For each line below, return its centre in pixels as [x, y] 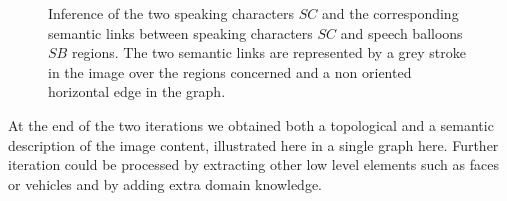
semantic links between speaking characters [180, 32]
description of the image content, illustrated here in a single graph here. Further [253, 144]
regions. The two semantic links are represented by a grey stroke [269, 52]
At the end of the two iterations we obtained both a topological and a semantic [251, 124]
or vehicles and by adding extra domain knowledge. [165, 183]
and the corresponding [390, 13]
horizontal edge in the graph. [137, 91]
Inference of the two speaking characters [171, 13]
